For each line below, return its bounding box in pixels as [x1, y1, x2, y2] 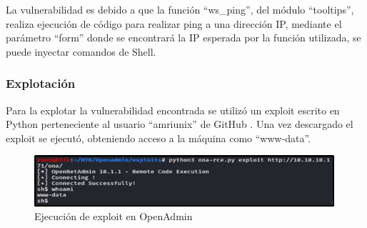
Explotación [6, 74, 76, 92]
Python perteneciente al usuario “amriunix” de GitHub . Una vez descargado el [6, 117, 353, 132]
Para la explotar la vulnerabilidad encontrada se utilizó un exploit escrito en [6, 102, 340, 117]
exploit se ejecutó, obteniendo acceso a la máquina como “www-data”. [6, 130, 311, 145]
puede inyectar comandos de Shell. [6, 44, 156, 59]
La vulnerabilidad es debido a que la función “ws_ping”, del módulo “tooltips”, [6, 2, 354, 16]
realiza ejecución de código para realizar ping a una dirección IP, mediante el [6, 16, 342, 31]
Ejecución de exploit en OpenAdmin [34, 209, 193, 224]
